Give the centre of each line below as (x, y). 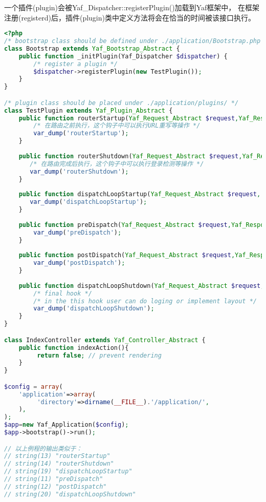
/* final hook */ (63, 293)
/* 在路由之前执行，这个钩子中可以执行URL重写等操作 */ (117, 126)
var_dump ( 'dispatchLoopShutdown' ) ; (94, 309)
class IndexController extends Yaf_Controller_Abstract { (105, 340)
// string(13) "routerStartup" (57, 456)
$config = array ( (34, 386)
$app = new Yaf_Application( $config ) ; (66, 425)
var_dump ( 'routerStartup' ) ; (81, 133)
